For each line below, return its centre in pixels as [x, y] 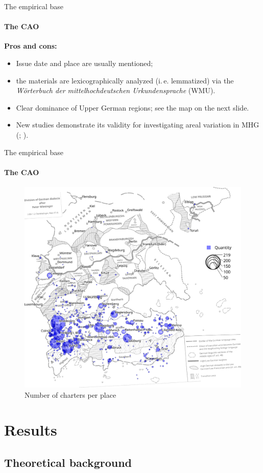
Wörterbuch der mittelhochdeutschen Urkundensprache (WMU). [116, 90]
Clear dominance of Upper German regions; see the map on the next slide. [133, 107]
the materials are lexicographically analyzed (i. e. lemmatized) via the [125, 80]
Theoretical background [68, 462]
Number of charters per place [70, 394]
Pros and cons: [31, 46]
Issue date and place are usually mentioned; [85, 63]
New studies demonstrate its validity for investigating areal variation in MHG [138, 125]
